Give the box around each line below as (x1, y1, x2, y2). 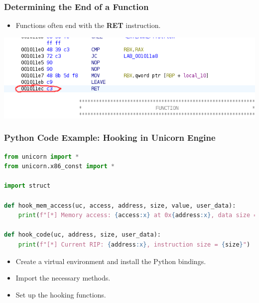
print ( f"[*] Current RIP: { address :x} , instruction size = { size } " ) (18, 241, 251, 248)
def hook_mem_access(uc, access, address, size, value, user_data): (4, 202, 236, 209)
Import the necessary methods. (15, 273, 111, 283)
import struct (4, 182, 51, 190)
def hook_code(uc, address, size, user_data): (4, 231, 161, 239)
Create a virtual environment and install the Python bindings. (15, 256, 206, 266)
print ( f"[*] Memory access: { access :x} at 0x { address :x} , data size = (18, 212, 258, 219)
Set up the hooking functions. (15, 289, 106, 300)
